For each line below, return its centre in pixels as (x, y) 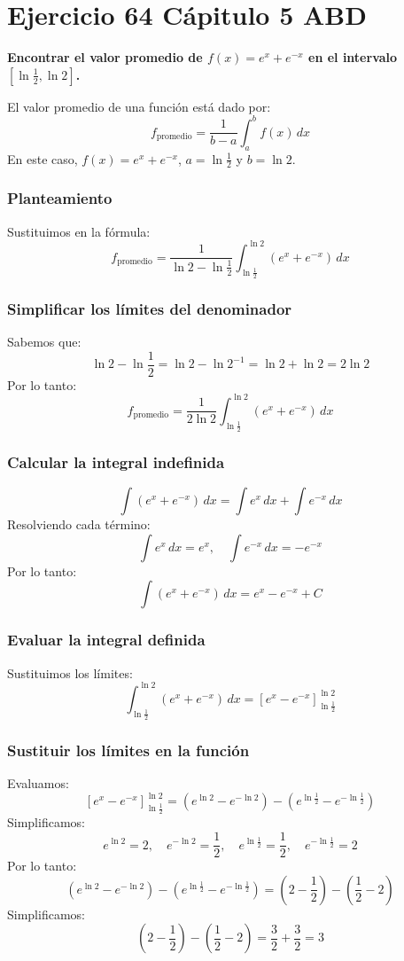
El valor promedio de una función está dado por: (139, 106)
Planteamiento (60, 198)
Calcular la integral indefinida (116, 461)
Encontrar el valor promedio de (105, 57)
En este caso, (43, 158)
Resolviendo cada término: (79, 524)
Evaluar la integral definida (106, 640)
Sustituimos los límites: (70, 672)
